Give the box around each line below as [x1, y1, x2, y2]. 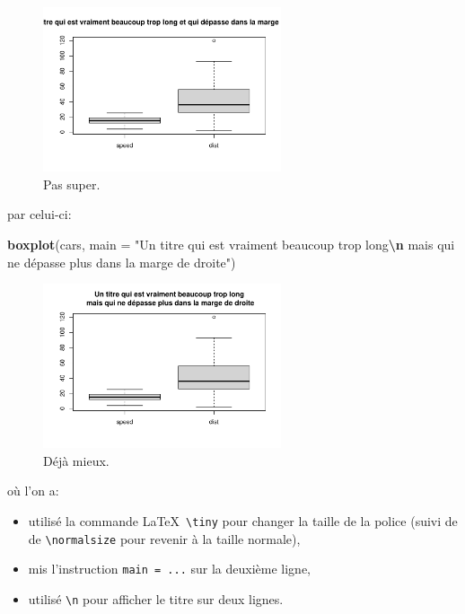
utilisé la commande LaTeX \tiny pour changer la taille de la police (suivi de [28, 512, 458, 531]
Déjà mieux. [43, 451, 110, 469]
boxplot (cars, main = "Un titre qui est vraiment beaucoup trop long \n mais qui [7, 234, 455, 253]
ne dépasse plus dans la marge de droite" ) [7, 252, 236, 271]
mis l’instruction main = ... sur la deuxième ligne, [28, 559, 311, 578]
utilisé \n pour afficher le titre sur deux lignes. [28, 590, 284, 609]
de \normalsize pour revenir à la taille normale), [28, 529, 301, 548]
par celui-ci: [7, 205, 72, 224]
